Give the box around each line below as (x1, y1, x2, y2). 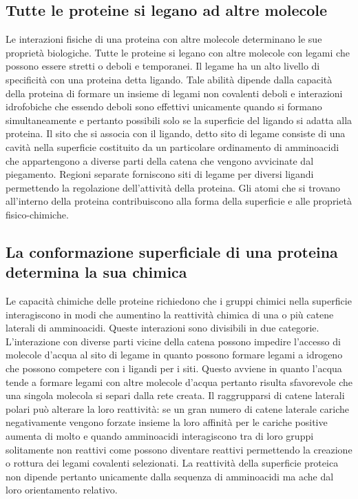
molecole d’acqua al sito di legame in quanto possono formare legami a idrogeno (6, 347, 343, 362)
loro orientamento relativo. (6, 482, 118, 497)
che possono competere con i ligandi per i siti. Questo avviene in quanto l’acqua (6, 361, 342, 376)
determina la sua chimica (6, 261, 187, 283)
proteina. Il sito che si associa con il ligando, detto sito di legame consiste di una (6, 126, 346, 141)
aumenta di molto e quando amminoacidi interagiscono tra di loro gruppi (6, 429, 314, 443)
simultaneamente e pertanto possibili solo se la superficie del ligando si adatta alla (6, 112, 352, 127)
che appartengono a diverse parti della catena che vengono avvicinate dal (6, 153, 314, 167)
